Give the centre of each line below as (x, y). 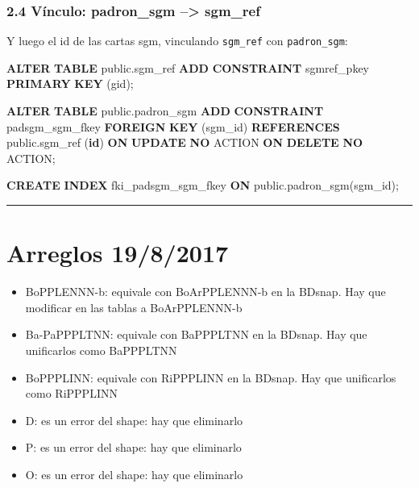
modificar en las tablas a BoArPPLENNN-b (134, 307)
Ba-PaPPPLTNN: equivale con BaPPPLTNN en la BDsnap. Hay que (196, 334)
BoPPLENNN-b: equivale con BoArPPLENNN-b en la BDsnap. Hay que (205, 292)
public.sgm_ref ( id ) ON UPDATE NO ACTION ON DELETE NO (185, 142)
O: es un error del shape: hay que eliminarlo (134, 474)
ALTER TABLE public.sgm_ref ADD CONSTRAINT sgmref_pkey (188, 67)
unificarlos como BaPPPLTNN (101, 350)
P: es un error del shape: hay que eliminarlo (133, 447)
